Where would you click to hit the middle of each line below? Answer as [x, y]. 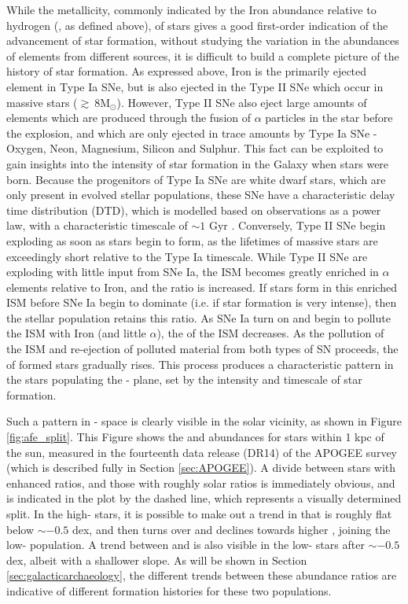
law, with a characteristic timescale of [97, 225]
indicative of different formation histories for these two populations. [169, 590]
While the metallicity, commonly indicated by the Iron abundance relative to [191, 9]
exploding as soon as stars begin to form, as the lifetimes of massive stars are [192, 240]
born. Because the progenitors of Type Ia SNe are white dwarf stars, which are [196, 179]
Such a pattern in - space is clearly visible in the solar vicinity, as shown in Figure [204, 421]
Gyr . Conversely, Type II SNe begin [297, 225]
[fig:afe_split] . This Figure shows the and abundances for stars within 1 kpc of [195, 437]
